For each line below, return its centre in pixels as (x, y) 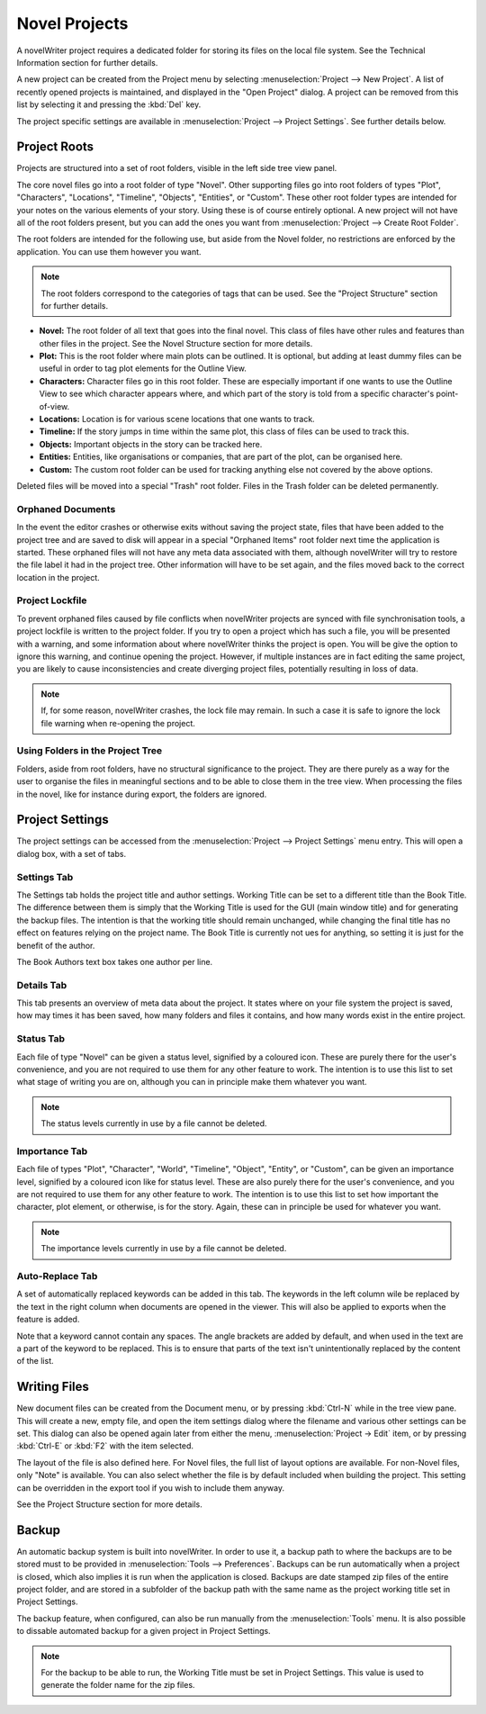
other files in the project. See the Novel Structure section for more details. (176, 343)
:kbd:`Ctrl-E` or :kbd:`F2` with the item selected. (105, 1446)
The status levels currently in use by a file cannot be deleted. (154, 1123)
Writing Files (53, 1387)
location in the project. (58, 577)
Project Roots (55, 147)
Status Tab (41, 1039)
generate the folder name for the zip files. (118, 1685)
